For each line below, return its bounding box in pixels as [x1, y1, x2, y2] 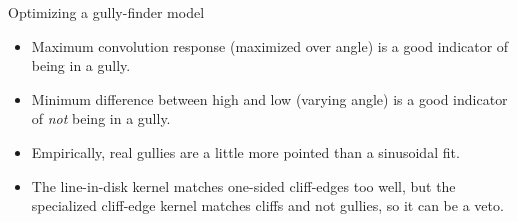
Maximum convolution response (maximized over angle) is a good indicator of [31, 35, 509, 56]
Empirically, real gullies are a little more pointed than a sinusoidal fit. [31, 141, 460, 162]
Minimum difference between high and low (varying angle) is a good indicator [31, 88, 508, 109]
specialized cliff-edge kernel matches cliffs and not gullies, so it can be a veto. [31, 195, 504, 216]
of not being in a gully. [31, 108, 171, 129]
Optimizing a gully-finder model [8, 2, 205, 22]
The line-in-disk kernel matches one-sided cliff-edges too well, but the [31, 175, 456, 196]
